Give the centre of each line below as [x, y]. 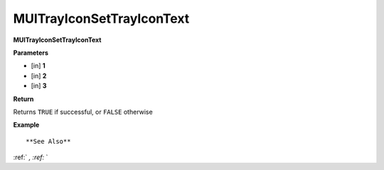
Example [26, 125]
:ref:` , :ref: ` [31, 157]
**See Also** [48, 141]
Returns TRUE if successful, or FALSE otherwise [83, 112]
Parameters [31, 53]
